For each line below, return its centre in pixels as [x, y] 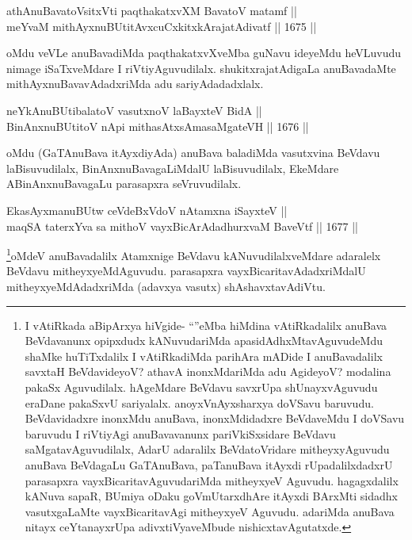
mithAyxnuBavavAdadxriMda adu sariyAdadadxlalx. [135, 84]
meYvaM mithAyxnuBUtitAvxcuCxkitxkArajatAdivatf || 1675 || [162, 26]
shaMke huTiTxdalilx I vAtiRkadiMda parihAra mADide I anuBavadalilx [204, 356]
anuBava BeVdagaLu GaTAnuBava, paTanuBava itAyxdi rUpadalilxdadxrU [209, 464]
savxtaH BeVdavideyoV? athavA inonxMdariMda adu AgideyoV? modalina [208, 371]
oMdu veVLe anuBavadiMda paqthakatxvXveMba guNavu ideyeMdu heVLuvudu [204, 53]
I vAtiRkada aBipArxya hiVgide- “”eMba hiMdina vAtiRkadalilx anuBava [206, 325]
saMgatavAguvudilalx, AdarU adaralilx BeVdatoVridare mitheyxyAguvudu [207, 449]
